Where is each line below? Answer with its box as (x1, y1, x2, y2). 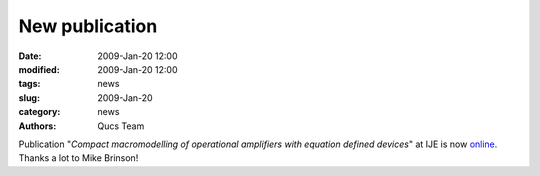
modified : (18, 63, 60, 75)
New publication (18, 15, 158, 37)
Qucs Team (97, 120, 145, 132)
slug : (18, 91, 40, 104)
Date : (18, 50, 42, 62)
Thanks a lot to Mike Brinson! (18, 152, 139, 164)
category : (18, 106, 61, 118)
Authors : (18, 120, 57, 132)
